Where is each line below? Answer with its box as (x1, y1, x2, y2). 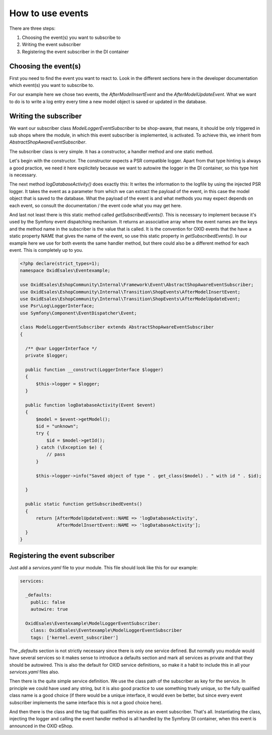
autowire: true (30, 607, 68, 612)
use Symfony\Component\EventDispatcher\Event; (20, 310, 137, 316)
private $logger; (25, 353, 68, 358)
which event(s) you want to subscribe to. (9, 82, 94, 88)
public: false (30, 599, 65, 605)
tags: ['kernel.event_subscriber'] (30, 634, 118, 640)
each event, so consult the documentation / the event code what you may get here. (9, 202, 182, 208)
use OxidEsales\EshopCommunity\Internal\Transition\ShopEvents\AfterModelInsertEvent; (20, 289, 241, 295)
